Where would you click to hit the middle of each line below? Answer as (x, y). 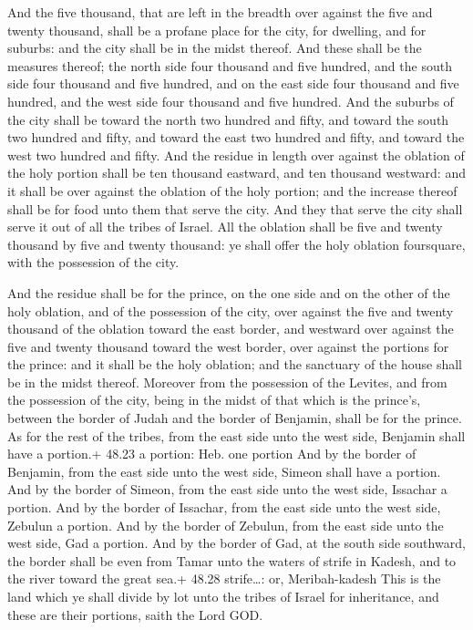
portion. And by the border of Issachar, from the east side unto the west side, (224, 507)
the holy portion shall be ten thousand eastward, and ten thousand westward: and (236, 173)
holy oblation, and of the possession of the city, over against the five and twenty (231, 310)
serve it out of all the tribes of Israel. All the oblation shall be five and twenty (225, 227)
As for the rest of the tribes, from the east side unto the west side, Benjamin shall (236, 435)
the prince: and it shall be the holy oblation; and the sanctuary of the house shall (235, 364)
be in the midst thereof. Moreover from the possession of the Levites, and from (227, 382)
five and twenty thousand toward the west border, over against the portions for (228, 346)
